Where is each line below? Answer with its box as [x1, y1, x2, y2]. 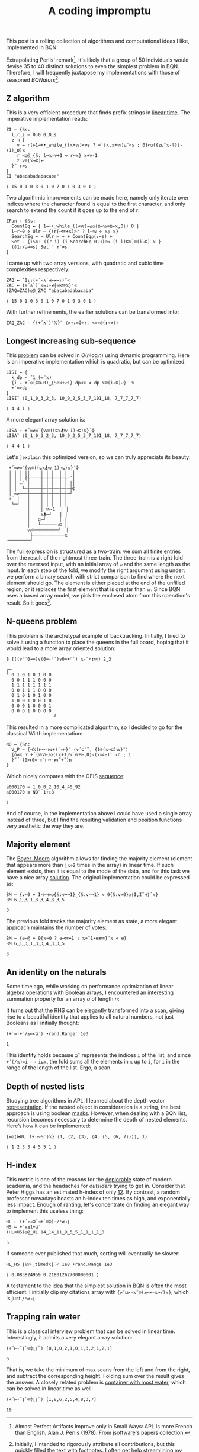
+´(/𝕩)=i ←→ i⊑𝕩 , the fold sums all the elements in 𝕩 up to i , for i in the [6, 1058, 180, 1065]
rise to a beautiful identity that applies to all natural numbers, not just [6, 1013, 174, 1020]
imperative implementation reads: [6, 115, 88, 123]
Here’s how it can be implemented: [6, 1122, 91, 1129]
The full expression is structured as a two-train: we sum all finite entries [6, 548, 181, 555]
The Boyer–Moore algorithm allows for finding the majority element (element [6, 855, 192, 862]
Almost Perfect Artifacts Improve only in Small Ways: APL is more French [14, 1422, 192, 1429]
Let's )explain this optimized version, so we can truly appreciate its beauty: [6, 454, 191, 461]
